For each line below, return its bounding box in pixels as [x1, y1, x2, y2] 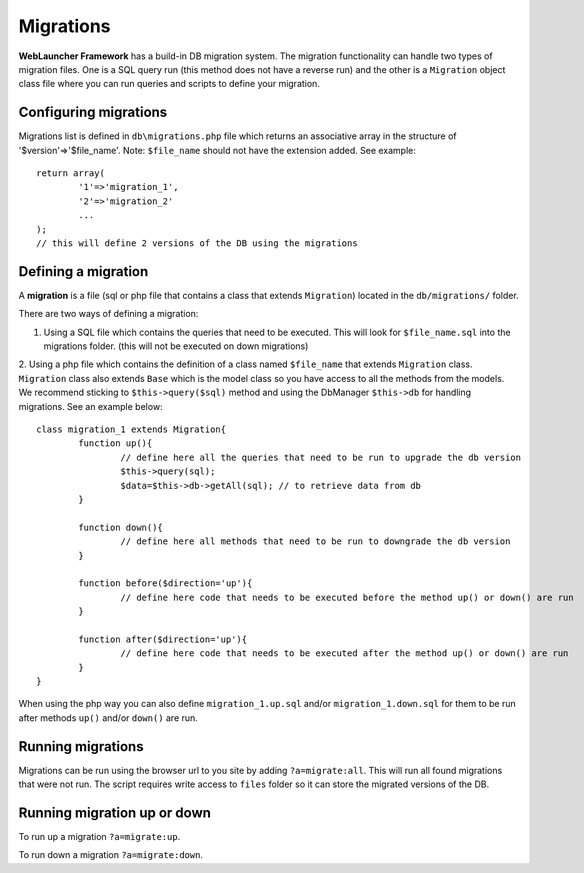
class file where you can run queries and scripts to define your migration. [18, 78, 320, 90]
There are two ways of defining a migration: [18, 308, 199, 320]
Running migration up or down [18, 804, 212, 821]
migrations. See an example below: [18, 400, 164, 412]
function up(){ [78, 438, 153, 449]
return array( [36, 168, 105, 179]
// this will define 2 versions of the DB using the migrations [36, 237, 359, 249]
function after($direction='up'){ [78, 633, 248, 645]
